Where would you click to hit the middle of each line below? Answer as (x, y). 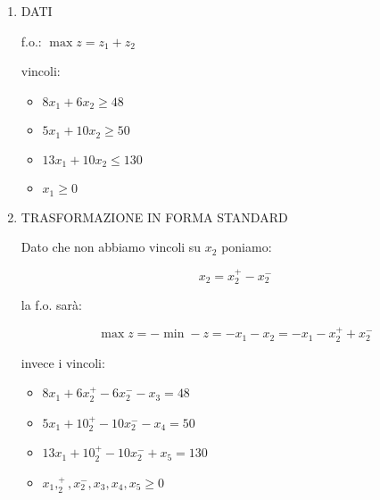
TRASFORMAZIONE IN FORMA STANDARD (154, 217)
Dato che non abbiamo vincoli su (111, 247)
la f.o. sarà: (51, 305)
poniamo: (247, 247)
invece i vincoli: (63, 362)
